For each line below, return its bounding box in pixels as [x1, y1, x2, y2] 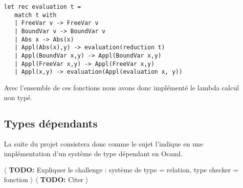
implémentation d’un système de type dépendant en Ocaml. [4, 148, 183, 158]
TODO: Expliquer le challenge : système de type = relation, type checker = [9, 165, 239, 175]
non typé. [4, 92, 32, 102]
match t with [14, 11, 57, 19]
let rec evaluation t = [4, 3, 81, 10]
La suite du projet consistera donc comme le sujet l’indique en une [4, 139, 203, 149]
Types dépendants [4, 116, 98, 131]
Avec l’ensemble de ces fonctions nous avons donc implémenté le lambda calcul [4, 82, 239, 92]
